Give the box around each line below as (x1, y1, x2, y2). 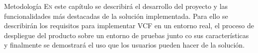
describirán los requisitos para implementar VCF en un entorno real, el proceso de (4, 20, 254, 31)
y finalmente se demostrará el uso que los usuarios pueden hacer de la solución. (4, 40, 245, 50)
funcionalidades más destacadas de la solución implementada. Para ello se (4, 10, 228, 21)
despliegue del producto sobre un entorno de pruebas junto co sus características (4, 30, 249, 40)
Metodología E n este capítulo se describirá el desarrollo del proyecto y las (4, 1, 228, 11)
